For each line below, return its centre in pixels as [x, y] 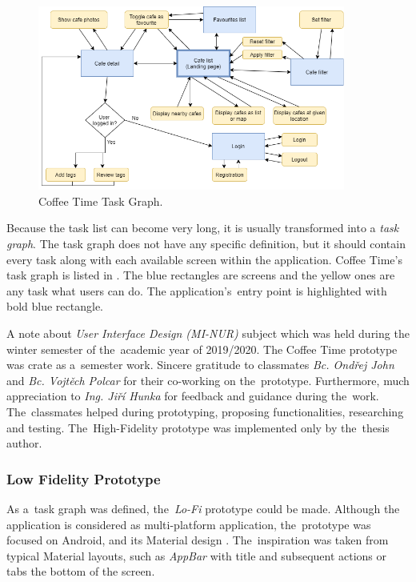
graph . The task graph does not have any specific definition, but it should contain [206, 244]
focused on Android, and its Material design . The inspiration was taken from [198, 540]
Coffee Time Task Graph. [101, 201]
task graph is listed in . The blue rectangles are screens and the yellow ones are [201, 275]
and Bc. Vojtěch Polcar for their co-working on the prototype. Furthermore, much [208, 380]
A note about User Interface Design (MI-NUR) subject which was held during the [208, 333]
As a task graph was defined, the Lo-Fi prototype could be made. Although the [203, 508]
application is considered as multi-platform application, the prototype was [189, 524]
